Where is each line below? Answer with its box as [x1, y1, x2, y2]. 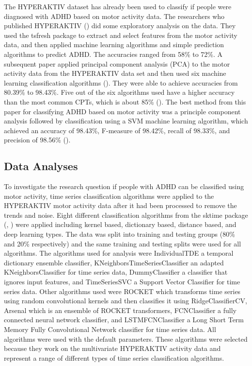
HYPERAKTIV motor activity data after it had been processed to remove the [4, 200, 237, 210]
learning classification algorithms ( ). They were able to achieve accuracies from [4, 77, 238, 87]
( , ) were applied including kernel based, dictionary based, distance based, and [4, 219, 236, 229]
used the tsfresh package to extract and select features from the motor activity [4, 30, 237, 40]
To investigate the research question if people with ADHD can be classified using [4, 181, 244, 192]
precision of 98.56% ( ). [4, 135, 71, 145]
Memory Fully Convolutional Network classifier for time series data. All [4, 324, 216, 334]
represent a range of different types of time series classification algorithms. [4, 352, 224, 363]
